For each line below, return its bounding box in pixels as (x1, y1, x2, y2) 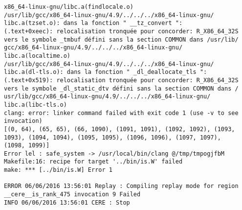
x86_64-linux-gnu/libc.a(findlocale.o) (4, 3, 133, 10)
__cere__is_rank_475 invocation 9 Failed (4, 191, 141, 198)
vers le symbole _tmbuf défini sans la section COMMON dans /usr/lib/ (4, 36, 239, 43)
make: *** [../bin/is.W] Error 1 (4, 166, 112, 174)
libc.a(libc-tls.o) (4, 101, 67, 108)
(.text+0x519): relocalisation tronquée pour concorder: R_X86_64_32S (4, 76, 239, 84)
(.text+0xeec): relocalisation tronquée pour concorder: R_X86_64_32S (4, 27, 239, 35)
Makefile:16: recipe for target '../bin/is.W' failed (4, 158, 183, 165)
